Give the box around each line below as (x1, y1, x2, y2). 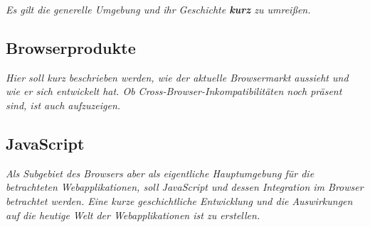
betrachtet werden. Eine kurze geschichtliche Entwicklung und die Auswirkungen (6, 193, 353, 208)
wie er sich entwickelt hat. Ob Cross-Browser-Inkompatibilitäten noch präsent (6, 84, 342, 99)
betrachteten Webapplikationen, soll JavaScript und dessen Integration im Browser (6, 179, 364, 194)
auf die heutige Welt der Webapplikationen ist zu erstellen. (6, 207, 260, 222)
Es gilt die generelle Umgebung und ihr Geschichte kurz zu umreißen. (6, 2, 311, 16)
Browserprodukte (6, 36, 136, 58)
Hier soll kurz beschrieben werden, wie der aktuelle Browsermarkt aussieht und (6, 70, 349, 84)
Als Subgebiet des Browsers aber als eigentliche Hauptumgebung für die (6, 165, 314, 180)
